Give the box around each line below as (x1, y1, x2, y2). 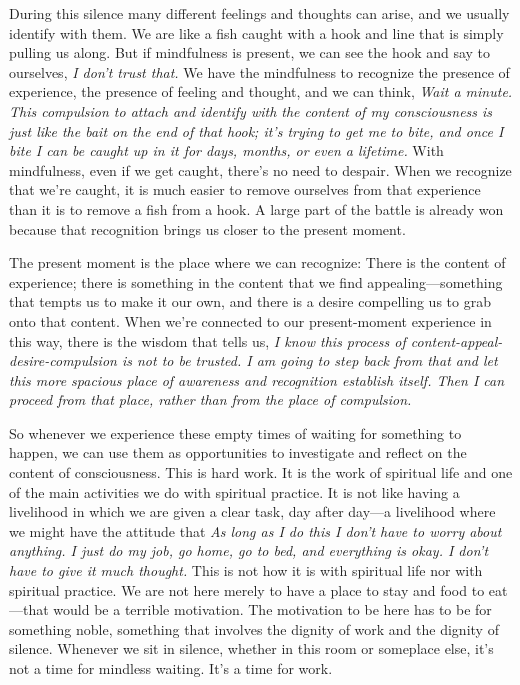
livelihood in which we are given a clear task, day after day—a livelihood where (9, 501, 496, 522)
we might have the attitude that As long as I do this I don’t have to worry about (9, 520, 502, 541)
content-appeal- (410, 330, 503, 351)
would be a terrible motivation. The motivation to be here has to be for (53, 599, 492, 620)
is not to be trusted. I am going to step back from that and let (121, 350, 498, 371)
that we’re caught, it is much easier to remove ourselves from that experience (9, 179, 481, 200)
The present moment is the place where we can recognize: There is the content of (9, 252, 506, 273)
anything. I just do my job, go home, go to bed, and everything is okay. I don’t (9, 540, 489, 561)
